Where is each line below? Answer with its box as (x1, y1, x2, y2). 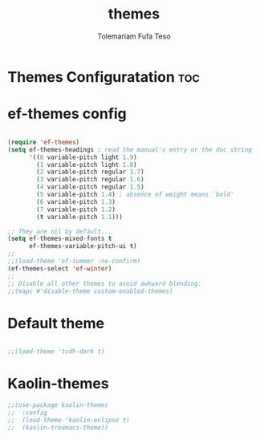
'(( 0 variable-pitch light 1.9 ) (28, 153, 137, 161)
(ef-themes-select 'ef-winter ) (7, 264, 112, 273)
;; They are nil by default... (7, 227, 112, 235)
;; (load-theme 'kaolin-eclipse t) (7, 416, 130, 424)
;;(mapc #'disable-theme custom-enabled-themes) (7, 287, 173, 295)
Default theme (7, 314, 105, 332)
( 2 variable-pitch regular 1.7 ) (36, 168, 145, 177)
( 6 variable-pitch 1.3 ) (36, 197, 116, 205)
